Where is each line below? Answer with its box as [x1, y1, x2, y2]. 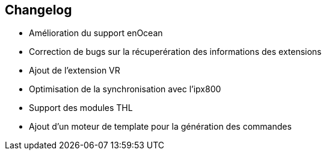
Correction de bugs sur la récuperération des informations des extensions [29, 46, 322, 57]
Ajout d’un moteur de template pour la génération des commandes [29, 121, 292, 132]
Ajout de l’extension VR [29, 65, 120, 76]
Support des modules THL [29, 103, 133, 113]
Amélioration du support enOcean [29, 28, 163, 39]
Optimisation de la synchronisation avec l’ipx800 [29, 84, 221, 95]
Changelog [5, 2, 72, 17]
